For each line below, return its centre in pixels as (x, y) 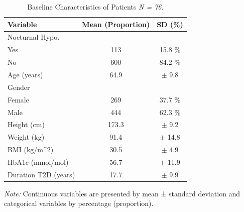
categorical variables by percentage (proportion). (79, 203)
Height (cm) (26, 124)
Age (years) (25, 74)
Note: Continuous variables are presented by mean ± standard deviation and (122, 193)
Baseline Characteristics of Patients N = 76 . (95, 7)
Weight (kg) (26, 137)
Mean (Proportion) (116, 24)
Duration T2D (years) (41, 174)
